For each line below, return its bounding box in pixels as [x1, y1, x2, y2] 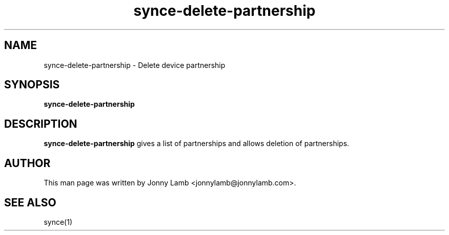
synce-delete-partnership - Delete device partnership [44, 60, 226, 69]
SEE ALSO [4, 196, 56, 209]
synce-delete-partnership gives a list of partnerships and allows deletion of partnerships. [44, 139, 350, 148]
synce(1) [44, 217, 72, 226]
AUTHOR [4, 156, 51, 170]
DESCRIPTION [4, 117, 77, 130]
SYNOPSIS [4, 78, 60, 91]
